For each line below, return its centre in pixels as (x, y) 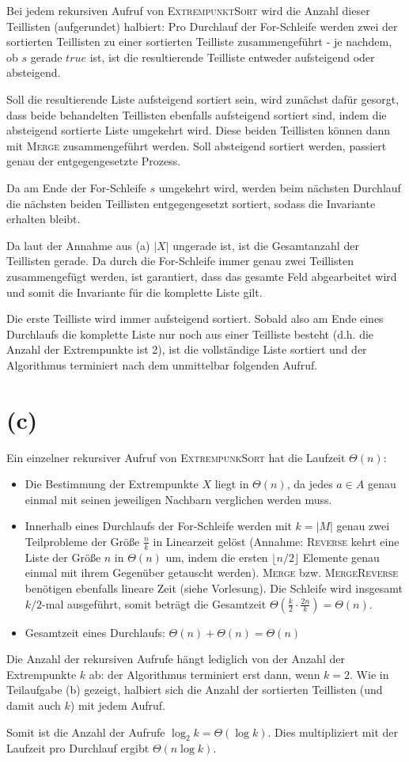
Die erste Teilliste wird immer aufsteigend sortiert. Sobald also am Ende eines (195, 318)
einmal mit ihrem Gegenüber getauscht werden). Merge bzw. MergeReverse (212, 572)
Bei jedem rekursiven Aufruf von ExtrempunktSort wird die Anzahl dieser (188, 10)
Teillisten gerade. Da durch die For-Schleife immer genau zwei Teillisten (180, 261)
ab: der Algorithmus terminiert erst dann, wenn (204, 674)
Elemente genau (341, 557)
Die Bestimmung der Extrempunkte (112, 484)
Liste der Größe (63, 557)
